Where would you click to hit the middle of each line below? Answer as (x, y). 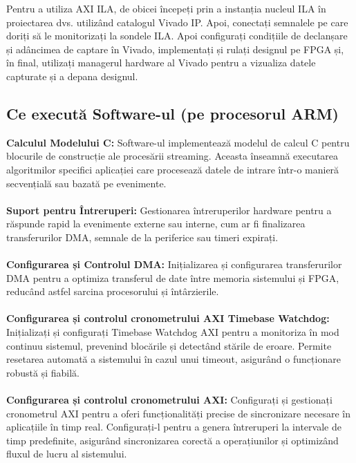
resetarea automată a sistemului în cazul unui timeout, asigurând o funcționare (174, 359)
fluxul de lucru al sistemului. (67, 454)
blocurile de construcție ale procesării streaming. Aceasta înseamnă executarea (172, 156)
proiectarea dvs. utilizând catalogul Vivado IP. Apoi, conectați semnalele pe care (177, 22)
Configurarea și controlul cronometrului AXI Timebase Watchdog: (168, 318)
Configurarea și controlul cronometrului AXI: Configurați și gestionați (169, 400)
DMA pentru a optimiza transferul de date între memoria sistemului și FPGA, (173, 277)
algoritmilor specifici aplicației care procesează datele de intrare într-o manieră (173, 169)
